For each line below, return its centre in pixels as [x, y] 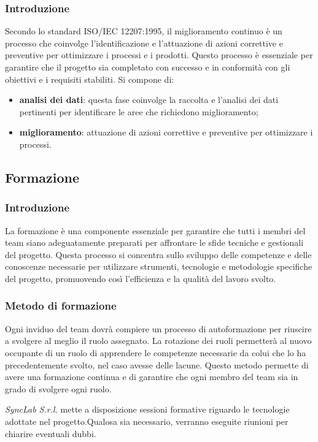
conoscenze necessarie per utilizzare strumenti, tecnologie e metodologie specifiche [159, 266]
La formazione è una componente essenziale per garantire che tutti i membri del [155, 230]
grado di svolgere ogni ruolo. [58, 388]
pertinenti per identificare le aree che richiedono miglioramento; [139, 111]
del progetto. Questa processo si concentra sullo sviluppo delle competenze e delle [158, 254]
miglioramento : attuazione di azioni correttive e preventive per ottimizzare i [166, 132]
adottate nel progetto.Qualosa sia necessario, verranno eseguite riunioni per [147, 421]
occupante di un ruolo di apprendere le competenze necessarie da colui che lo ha [156, 352]
